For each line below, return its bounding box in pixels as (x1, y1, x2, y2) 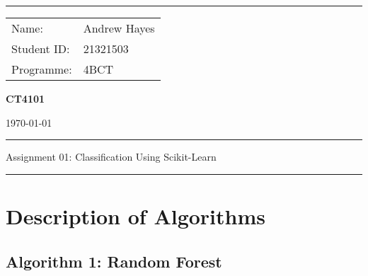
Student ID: (11, 40, 70, 57)
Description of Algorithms (6, 201, 265, 230)
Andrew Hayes (83, 20, 155, 36)
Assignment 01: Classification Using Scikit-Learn (6, 149, 217, 164)
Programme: (11, 61, 72, 77)
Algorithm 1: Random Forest (6, 250, 222, 272)
